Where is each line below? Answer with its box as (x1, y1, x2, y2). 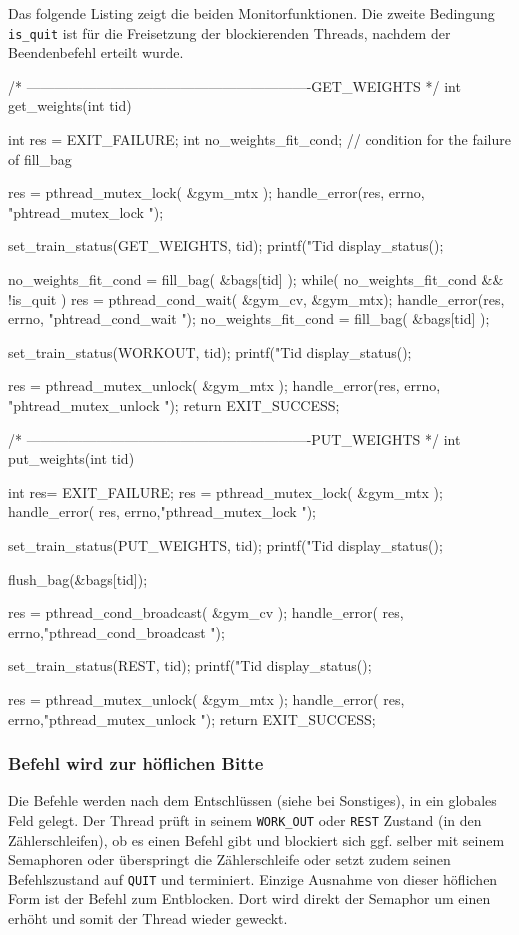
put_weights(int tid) (8, 448, 135, 469)
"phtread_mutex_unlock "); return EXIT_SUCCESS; (8, 394, 340, 415)
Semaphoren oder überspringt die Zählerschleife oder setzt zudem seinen (8, 849, 451, 870)
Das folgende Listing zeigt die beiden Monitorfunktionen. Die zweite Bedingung (8, 3, 495, 23)
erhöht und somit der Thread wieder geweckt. (8, 908, 288, 928)
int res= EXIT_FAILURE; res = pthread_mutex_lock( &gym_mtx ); (8, 481, 443, 502)
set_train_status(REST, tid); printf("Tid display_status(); (8, 655, 372, 676)
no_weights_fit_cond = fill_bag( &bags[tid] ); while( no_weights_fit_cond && (8, 269, 504, 289)
